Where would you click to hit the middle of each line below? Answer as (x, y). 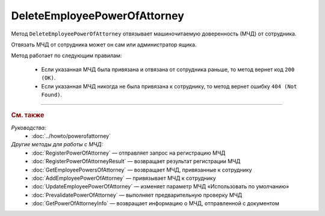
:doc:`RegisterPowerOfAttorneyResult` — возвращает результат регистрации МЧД (136, 161)
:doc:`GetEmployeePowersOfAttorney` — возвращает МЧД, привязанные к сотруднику (142, 170)
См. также (28, 116)
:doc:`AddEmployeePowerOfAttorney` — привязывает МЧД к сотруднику (124, 178)
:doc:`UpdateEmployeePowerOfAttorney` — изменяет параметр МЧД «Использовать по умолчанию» (160, 187)
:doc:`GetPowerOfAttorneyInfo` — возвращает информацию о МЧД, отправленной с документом (155, 203)
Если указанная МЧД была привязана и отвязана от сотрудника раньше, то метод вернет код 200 (168, 69)
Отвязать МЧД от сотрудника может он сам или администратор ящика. (104, 45)
